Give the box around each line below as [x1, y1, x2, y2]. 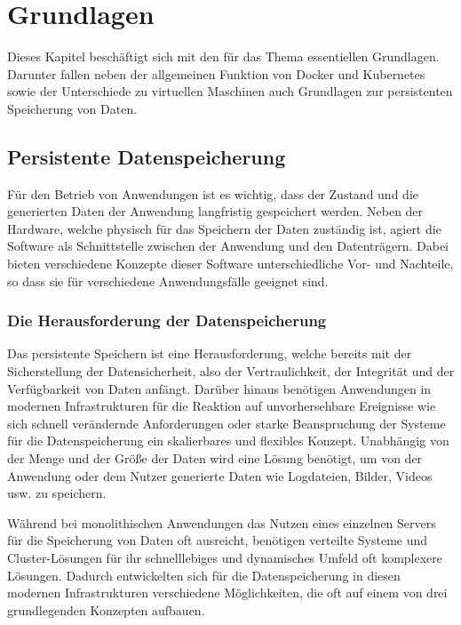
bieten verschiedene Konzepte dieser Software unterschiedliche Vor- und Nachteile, [7, 254, 454, 273]
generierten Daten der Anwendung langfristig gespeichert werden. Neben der [7, 202, 424, 220]
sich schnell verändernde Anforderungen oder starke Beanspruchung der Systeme [7, 413, 446, 432]
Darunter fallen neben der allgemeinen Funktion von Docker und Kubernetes [7, 64, 425, 83]
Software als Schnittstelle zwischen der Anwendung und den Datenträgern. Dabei [7, 236, 449, 255]
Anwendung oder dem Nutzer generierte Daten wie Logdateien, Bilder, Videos [7, 466, 433, 485]
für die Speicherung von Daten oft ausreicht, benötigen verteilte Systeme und [7, 531, 428, 549]
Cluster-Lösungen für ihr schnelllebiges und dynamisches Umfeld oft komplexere [7, 549, 443, 567]
